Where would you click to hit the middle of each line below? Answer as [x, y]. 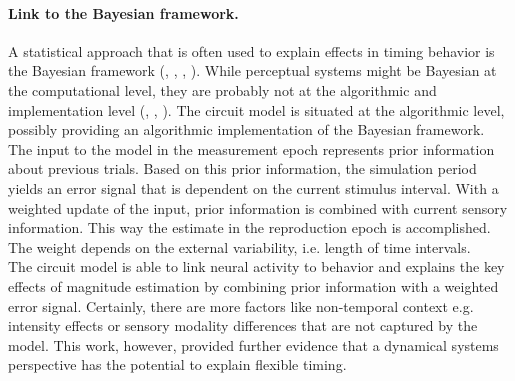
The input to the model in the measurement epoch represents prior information [251, 148]
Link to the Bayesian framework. [123, 12]
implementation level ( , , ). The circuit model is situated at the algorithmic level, [256, 109]
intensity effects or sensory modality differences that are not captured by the [243, 325]
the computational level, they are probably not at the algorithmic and [222, 89]
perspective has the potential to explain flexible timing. [177, 364]
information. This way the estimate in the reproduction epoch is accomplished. [249, 227]
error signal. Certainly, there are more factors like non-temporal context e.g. [241, 305]
